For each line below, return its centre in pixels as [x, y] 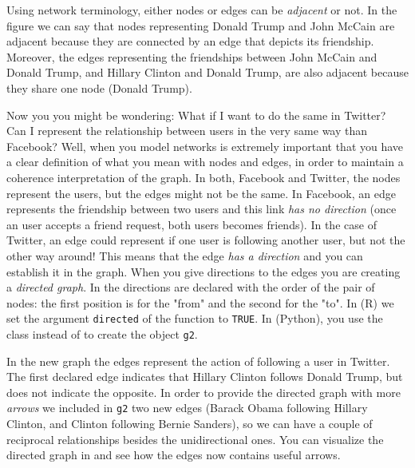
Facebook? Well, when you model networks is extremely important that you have [205, 146]
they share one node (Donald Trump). [99, 87]
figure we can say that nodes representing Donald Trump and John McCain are [201, 25]
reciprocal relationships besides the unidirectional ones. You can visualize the [195, 439]
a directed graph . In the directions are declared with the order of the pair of [191, 287]
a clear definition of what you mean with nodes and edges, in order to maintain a [205, 162]
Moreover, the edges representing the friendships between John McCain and [192, 56]
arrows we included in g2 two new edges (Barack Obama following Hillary [187, 408]
